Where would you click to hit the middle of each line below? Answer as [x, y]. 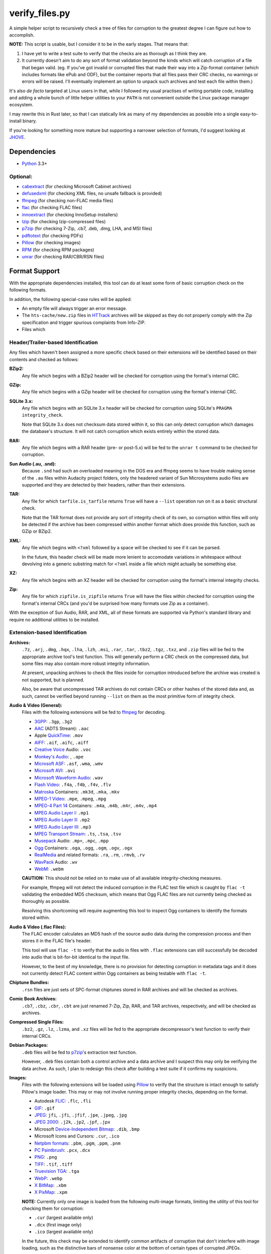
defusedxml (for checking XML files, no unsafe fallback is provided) [92, 194]
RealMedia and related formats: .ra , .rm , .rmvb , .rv [90, 855]
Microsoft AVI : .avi [55, 770]
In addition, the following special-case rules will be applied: [71, 299]
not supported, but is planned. [53, 680]
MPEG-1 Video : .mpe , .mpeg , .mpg [70, 799]
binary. [30, 121]
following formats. [28, 290]
